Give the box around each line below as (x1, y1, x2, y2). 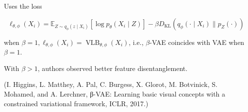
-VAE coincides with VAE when (149, 37, 245, 47)
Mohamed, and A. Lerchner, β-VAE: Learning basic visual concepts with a (4, 88, 226, 98)
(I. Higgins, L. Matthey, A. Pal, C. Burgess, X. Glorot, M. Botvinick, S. (4, 79, 217, 89)
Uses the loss (4, 1, 42, 11)
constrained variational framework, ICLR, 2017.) (4, 98, 149, 108)
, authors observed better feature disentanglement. (37, 63, 188, 73)
